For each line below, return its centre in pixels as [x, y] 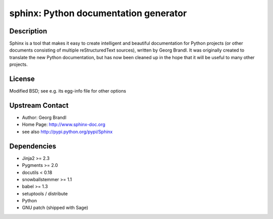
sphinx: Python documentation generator [98, 13]
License [22, 79]
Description [28, 31]
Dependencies [33, 146]
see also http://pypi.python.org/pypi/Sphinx [67, 132]
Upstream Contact [39, 105]
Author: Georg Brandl [44, 118]
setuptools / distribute [45, 193]
